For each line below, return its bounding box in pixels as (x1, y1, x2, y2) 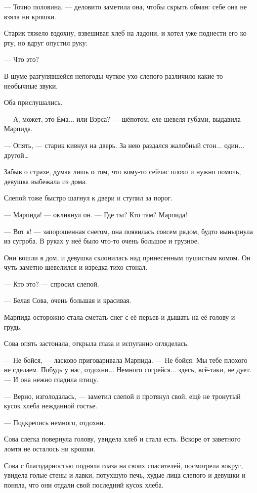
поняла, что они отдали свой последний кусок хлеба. (4, 479, 164, 490)
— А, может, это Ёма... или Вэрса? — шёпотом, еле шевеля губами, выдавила (4, 113, 241, 124)
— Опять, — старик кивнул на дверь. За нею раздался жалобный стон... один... (4, 140, 245, 150)
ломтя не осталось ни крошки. (4, 444, 96, 453)
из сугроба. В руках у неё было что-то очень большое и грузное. (4, 236, 199, 246)
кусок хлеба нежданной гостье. (4, 400, 97, 411)
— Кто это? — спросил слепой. (4, 278, 99, 289)
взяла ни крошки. (4, 11, 56, 21)
